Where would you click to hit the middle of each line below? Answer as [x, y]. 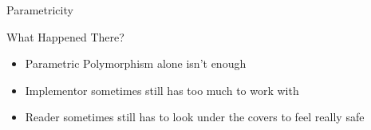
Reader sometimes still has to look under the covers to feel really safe [195, 117]
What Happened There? [65, 36]
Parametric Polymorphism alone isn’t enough [136, 63]
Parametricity [40, 10]
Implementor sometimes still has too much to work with [162, 90]
